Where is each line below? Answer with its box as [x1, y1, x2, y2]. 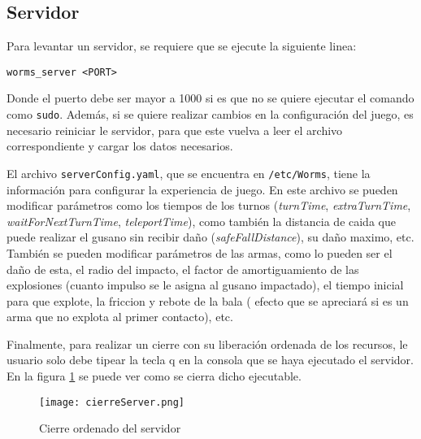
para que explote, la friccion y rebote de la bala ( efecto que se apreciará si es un [7, 292, 409, 309]
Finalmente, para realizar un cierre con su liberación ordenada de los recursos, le [7, 335, 408, 352]
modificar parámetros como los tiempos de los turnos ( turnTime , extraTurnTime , [7, 197, 411, 214]
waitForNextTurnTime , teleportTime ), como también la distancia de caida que [7, 212, 396, 229]
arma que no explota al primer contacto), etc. [7, 308, 233, 325]
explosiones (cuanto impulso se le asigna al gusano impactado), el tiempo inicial [7, 276, 404, 293]
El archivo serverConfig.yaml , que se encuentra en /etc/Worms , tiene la [7, 164, 371, 181]
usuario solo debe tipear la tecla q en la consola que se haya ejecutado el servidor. [7, 351, 414, 368]
